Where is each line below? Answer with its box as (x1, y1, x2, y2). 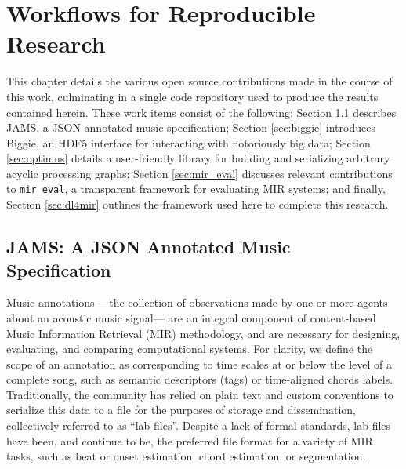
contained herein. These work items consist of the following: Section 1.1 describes (6, 104, 397, 120)
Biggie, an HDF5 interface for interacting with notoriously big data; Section (6, 134, 371, 151)
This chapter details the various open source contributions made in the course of (6, 73, 393, 89)
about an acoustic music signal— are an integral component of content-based (6, 309, 376, 325)
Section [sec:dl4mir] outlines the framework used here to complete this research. (6, 196, 389, 213)
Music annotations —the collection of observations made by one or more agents (6, 294, 388, 311)
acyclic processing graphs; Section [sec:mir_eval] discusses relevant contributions (6, 165, 393, 181)
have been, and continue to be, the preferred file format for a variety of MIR (6, 432, 373, 449)
